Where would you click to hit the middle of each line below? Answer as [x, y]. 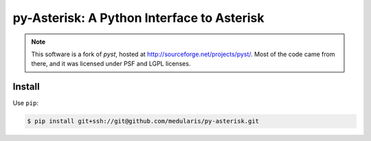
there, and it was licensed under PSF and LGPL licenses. [111, 64]
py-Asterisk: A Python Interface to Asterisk [138, 18]
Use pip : [26, 103]
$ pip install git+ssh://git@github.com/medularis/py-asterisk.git [143, 121]
